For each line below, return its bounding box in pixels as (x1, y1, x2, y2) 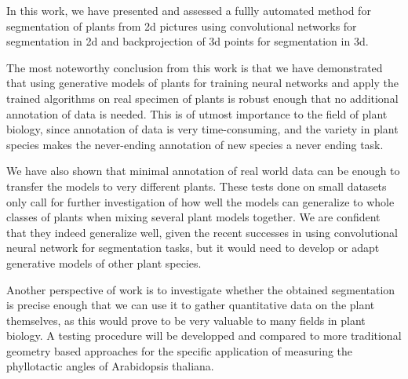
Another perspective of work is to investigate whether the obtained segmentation (6, 281, 395, 297)
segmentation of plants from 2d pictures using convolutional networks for (6, 17, 357, 34)
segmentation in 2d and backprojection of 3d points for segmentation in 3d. (6, 33, 369, 49)
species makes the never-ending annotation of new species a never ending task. (6, 136, 384, 152)
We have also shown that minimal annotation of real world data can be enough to (6, 162, 400, 179)
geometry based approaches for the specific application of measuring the (6, 342, 353, 359)
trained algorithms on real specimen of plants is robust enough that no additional (6, 89, 399, 106)
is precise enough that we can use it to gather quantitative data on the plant (6, 297, 375, 313)
